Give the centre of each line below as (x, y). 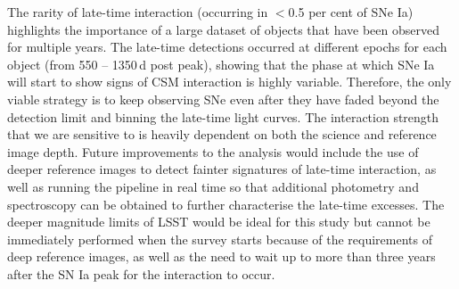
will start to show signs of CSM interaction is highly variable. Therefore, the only (229, 82)
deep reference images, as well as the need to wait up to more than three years (221, 256)
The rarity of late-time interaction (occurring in (138, 12)
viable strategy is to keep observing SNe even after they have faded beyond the (223, 99)
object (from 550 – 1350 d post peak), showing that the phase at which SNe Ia (221, 64)
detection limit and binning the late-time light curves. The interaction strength (223, 116)
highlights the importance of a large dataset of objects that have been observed (223, 29)
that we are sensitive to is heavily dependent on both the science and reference (222, 134)
